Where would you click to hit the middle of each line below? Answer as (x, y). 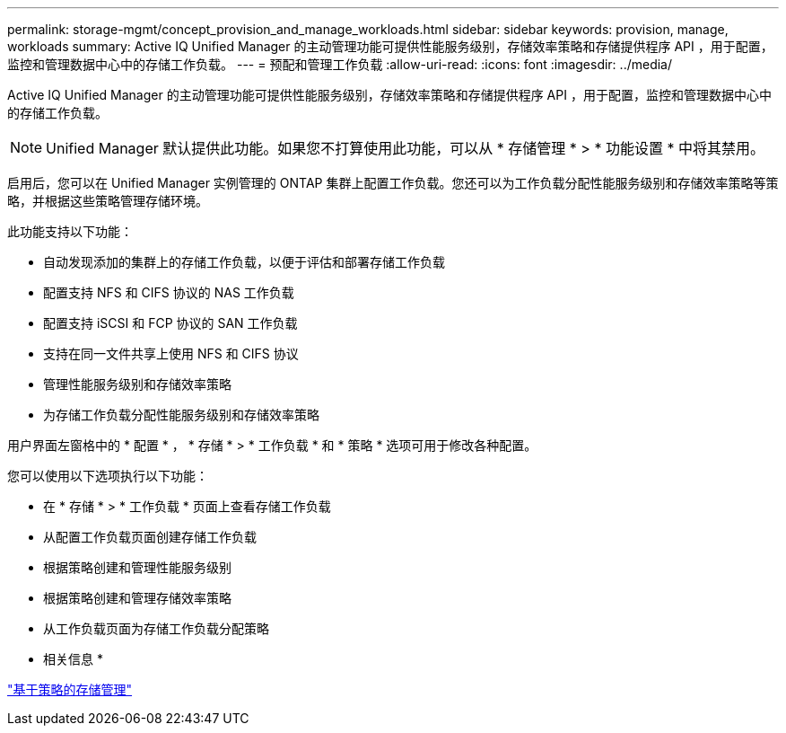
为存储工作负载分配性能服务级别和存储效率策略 (181, 415)
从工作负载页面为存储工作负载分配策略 (156, 628)
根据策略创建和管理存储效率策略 (137, 598)
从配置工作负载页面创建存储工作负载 (150, 537)
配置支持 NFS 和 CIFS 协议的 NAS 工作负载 (169, 292)
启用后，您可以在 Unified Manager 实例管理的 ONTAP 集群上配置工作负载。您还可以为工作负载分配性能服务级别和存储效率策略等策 (393, 183)
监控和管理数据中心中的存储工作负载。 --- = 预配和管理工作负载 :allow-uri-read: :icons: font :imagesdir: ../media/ (340, 64)
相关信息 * (73, 659)
